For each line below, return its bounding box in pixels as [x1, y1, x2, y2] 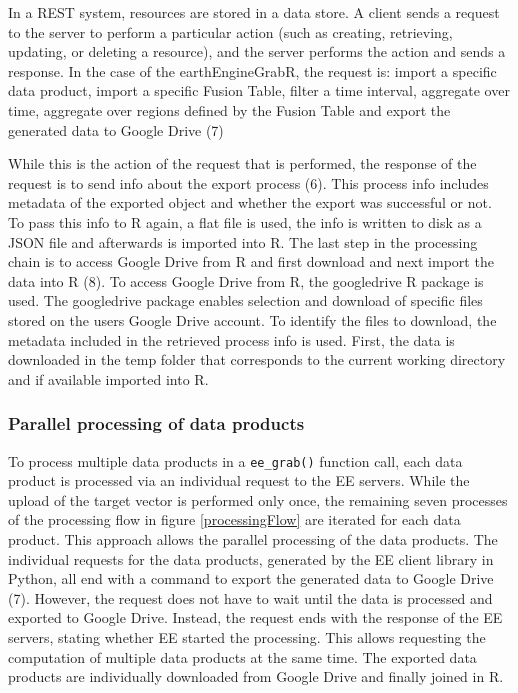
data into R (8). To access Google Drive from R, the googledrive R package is [8, 270, 484, 291]
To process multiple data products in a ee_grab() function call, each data [8, 450, 463, 471]
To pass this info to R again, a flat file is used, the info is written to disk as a [8, 211, 482, 232]
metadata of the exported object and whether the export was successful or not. [8, 192, 492, 213]
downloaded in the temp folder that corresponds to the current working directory [8, 349, 506, 370]
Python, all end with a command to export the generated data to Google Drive [8, 568, 494, 589]
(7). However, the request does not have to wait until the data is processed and [8, 587, 493, 608]
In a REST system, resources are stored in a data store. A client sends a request [8, 2, 500, 22]
